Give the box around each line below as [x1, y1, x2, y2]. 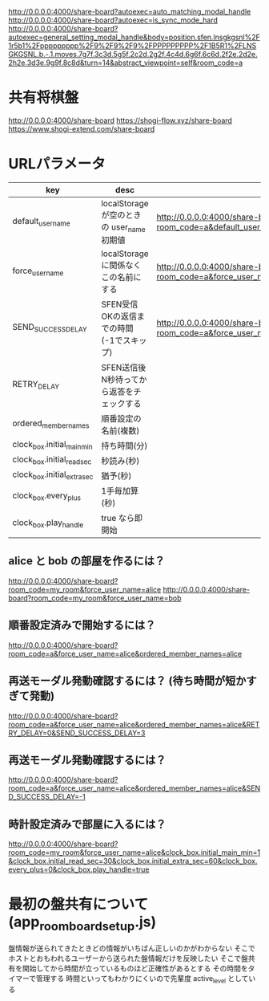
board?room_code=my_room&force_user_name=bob [8, 593, 182, 603]
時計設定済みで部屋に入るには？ [8, 817, 167, 831]
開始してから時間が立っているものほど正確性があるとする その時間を [22, 963, 248, 973]
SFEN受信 [101, 299, 139, 310]
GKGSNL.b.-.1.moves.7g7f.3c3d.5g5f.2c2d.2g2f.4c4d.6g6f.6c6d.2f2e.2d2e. [8, 50, 258, 59]
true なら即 [101, 513, 143, 524]
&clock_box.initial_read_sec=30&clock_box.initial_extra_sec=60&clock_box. [8, 857, 258, 866]
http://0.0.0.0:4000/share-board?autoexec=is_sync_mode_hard [8, 15, 219, 25]
